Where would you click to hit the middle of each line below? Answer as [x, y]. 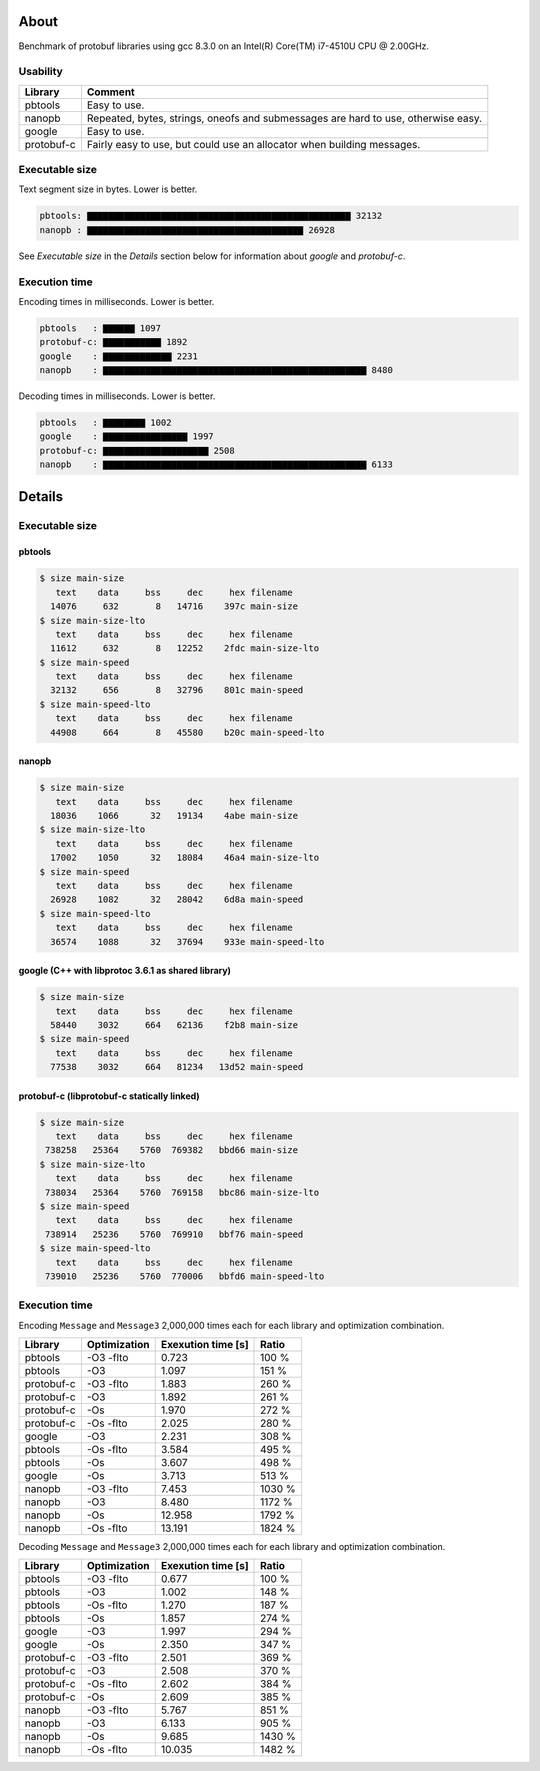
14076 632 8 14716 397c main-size [174, 606]
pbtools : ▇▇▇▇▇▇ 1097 [100, 328]
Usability [41, 72]
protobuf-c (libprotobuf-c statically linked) [109, 1096]
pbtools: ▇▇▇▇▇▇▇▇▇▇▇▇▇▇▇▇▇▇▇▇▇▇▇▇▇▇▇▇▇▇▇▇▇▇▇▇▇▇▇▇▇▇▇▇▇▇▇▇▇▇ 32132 [211, 216]
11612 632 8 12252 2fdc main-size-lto [185, 648]
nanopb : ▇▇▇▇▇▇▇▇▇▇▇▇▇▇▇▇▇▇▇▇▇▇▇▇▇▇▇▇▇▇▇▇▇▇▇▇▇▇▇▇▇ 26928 [187, 229]
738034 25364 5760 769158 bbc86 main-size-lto [182, 1192]
